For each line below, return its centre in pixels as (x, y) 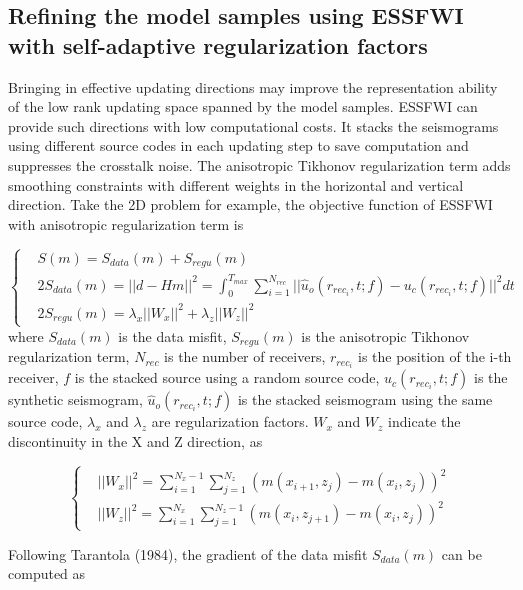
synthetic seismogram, (75, 399)
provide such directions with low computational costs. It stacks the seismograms (253, 125)
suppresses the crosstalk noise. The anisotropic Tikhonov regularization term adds (259, 164)
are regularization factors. (230, 421)
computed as (47, 573)
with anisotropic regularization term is (126, 223)
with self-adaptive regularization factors (218, 44)
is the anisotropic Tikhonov (385, 335)
